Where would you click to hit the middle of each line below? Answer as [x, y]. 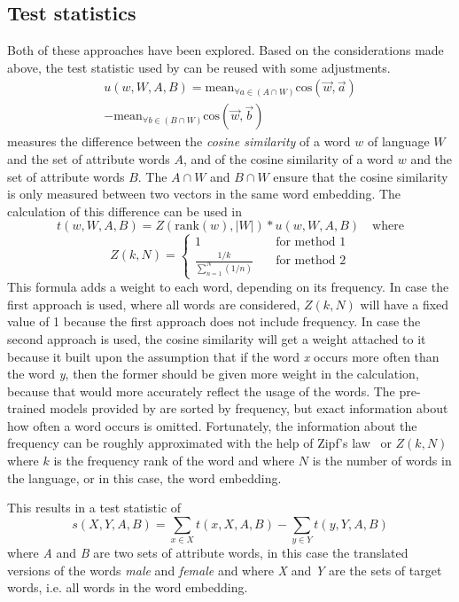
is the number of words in [382, 461]
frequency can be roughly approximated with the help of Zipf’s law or [199, 443]
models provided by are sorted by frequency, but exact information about [249, 408]
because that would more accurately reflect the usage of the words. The [201, 391]
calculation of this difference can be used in [125, 211]
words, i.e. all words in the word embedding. [128, 587]
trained [27, 408]
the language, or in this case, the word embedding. [144, 477]
